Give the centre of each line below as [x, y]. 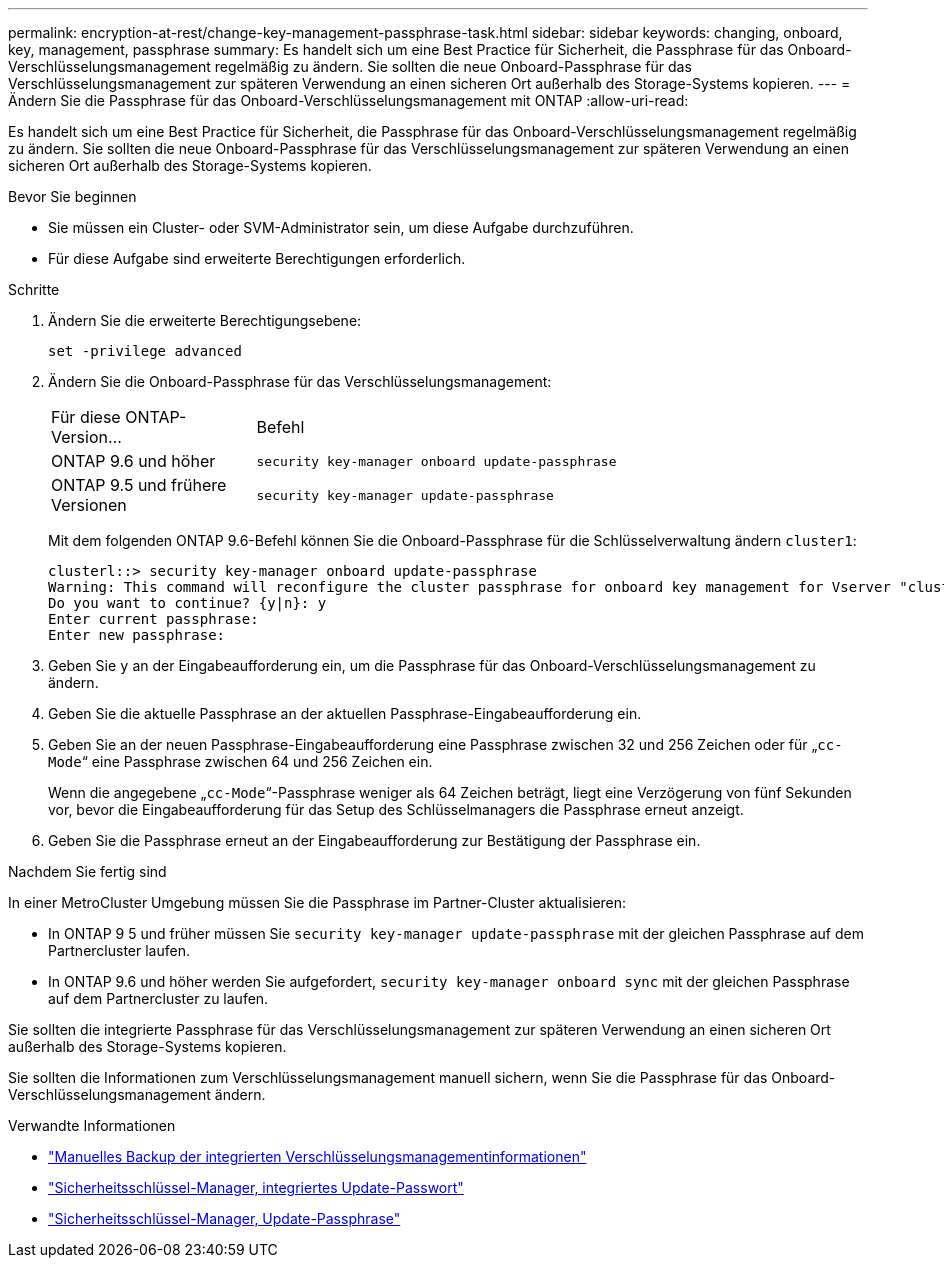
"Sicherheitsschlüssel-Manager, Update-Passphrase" [224, 1218]
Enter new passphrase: [137, 635]
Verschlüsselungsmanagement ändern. [137, 1094]
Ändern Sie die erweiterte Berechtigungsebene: [205, 320]
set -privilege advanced [145, 351]
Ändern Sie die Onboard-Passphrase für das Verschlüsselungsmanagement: [300, 381]
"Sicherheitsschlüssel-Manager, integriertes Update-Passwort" [256, 1187]
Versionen [89, 505]
